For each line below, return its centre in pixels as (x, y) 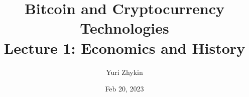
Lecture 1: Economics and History (125, 47)
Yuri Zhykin (125, 72)
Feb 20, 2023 (125, 89)
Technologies (125, 28)
